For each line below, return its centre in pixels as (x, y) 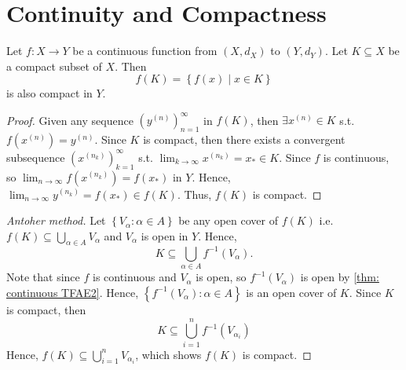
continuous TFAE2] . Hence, (73, 292)
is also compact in (49, 93)
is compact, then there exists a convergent (244, 139)
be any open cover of (228, 220)
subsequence (36, 157)
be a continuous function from (145, 51)
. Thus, (194, 194)
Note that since (43, 277)
